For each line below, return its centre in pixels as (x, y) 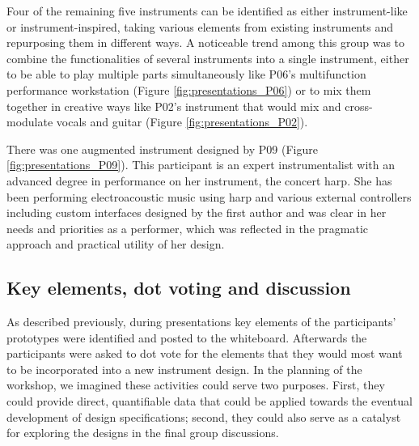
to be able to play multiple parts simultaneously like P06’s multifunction (186, 74)
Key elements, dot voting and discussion (179, 288)
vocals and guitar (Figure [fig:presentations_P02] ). (182, 122)
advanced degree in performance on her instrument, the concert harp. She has (199, 180)
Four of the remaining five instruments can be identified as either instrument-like (207, 11)
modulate (30, 122)
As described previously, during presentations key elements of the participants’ (201, 322)
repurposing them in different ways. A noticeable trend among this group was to (206, 42)
